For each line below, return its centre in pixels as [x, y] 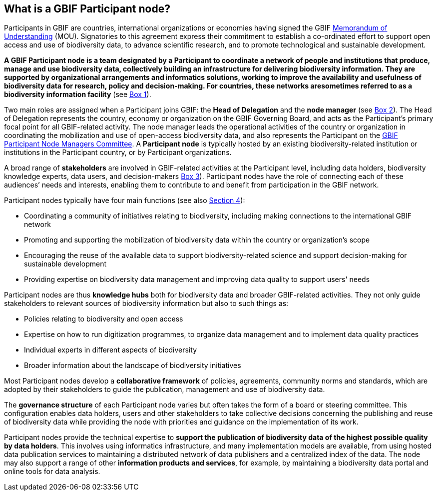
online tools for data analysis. [52, 471]
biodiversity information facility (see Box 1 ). [78, 94]
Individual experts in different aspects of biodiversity [111, 350]
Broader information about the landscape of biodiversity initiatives [133, 365]
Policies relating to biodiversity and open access [104, 319]
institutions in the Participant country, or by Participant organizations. [118, 152]
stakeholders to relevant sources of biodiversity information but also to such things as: [146, 303]
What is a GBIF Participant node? [87, 9]
